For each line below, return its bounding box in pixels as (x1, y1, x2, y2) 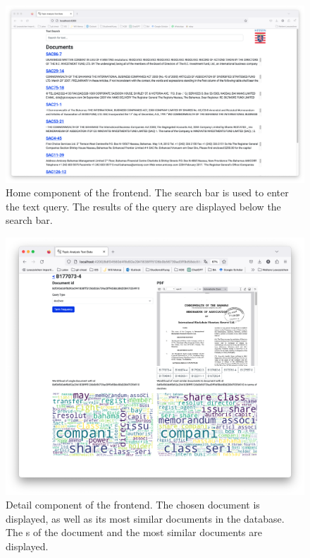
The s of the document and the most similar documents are (6, 525, 262, 540)
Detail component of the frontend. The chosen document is (6, 497, 260, 512)
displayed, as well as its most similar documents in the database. (6, 511, 285, 526)
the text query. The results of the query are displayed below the (6, 198, 281, 213)
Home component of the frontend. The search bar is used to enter (6, 185, 289, 200)
